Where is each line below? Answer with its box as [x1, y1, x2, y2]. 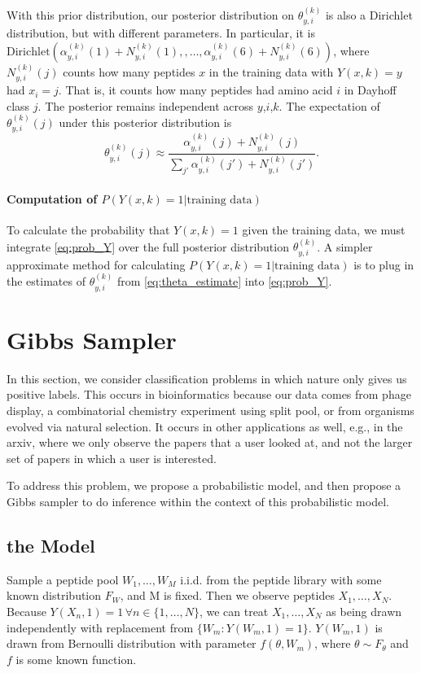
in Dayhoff [344, 81, 397, 98]
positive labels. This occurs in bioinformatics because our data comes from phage [7, 386, 411, 403]
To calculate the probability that [7, 221, 170, 238]
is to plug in [353, 256, 414, 273]
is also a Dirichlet [325, 6, 413, 23]
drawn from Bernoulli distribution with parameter [7, 635, 257, 652]
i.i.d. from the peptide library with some [180, 570, 382, 588]
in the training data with [208, 63, 334, 80]
